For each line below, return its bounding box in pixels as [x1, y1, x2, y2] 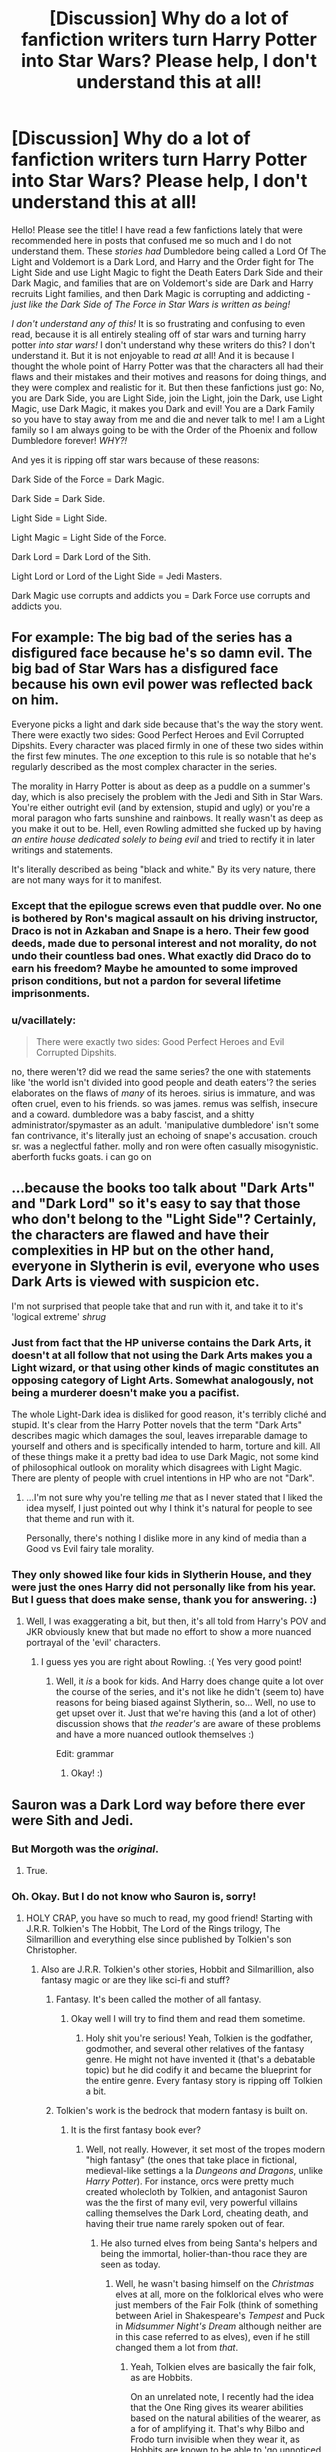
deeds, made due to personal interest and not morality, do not [11, 936, 318, 950]
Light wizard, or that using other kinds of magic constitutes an [11, 1360, 320, 1374]
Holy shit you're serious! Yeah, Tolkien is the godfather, [85, 2032, 314, 2044]
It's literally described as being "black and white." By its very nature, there [11, 863, 316, 875]
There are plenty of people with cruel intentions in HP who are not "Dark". [11, 1472, 315, 1484]
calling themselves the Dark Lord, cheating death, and [85, 2207, 309, 2219]
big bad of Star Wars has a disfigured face [11, 660, 279, 677]
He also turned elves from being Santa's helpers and [100, 2237, 318, 2249]
